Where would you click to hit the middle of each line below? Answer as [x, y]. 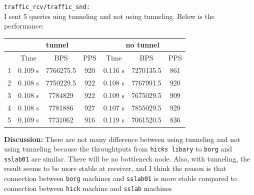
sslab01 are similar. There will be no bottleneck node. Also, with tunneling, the [127, 158]
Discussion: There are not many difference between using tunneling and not [122, 139]
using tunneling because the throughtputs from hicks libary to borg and [118, 149]
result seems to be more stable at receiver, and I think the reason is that [115, 168]
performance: [24, 26]
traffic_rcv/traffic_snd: [47, 7]
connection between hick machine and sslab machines [88, 188]
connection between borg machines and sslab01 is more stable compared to [120, 178]
